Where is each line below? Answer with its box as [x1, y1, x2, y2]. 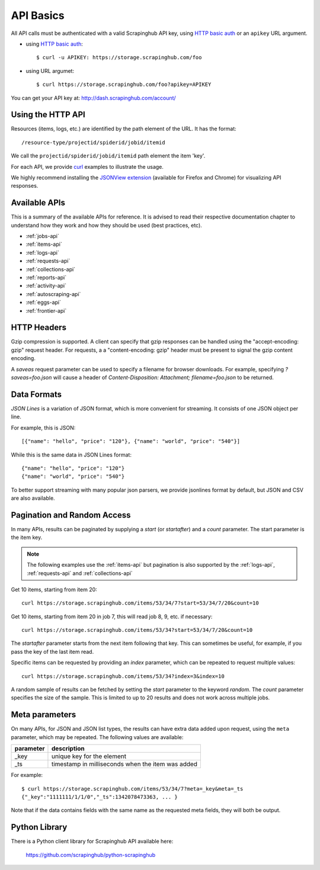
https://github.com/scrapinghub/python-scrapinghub [25, 851, 156, 858]
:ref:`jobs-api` [25, 233, 59, 240]
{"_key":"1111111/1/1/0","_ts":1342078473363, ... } [21, 794, 178, 800]
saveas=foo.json [11, 374, 52, 381]
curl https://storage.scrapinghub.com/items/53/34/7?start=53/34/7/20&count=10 [21, 600, 259, 606]
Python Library [11, 822, 68, 832]
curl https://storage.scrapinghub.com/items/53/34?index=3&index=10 [21, 673, 225, 679]
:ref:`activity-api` [25, 282, 67, 290]
